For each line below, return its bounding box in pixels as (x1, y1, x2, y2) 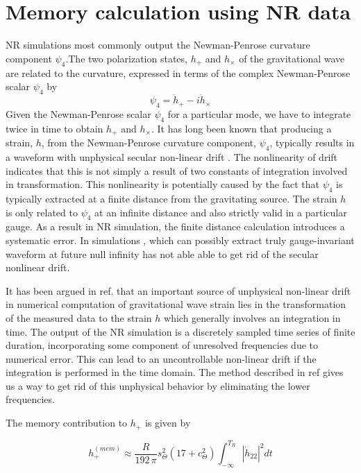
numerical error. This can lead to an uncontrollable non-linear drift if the (6, 351, 317, 365)
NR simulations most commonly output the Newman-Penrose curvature (6, 37, 310, 52)
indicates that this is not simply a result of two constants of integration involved (6, 163, 348, 178)
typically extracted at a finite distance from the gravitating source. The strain (6, 191, 337, 205)
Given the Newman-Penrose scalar (6, 106, 151, 121)
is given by (144, 415, 191, 430)
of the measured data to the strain (6, 310, 152, 325)
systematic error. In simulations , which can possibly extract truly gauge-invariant (6, 232, 355, 247)
